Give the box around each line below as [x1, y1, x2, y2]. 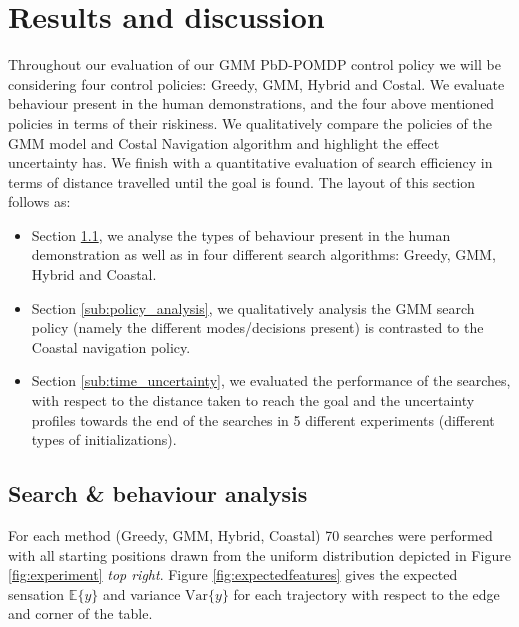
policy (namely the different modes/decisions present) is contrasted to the [31, 317, 484, 338]
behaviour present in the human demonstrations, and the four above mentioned [8, 93, 495, 114]
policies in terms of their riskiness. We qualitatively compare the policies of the [8, 112, 492, 133]
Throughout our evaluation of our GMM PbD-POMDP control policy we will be [8, 54, 501, 75]
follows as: [8, 191, 71, 212]
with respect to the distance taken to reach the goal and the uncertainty [31, 390, 475, 411]
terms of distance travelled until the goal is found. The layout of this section [8, 171, 476, 192]
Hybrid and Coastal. [31, 264, 157, 285]
